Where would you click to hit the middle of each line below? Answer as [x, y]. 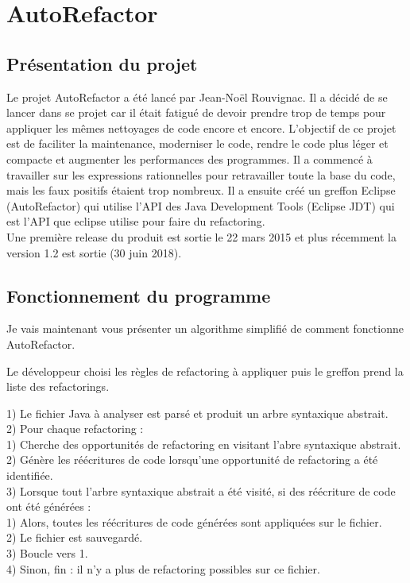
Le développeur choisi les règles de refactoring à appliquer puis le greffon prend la [205, 371]
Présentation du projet [102, 63]
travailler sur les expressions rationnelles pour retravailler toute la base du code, [201, 174]
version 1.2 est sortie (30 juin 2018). [94, 252]
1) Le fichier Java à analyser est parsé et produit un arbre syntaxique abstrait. [197, 413]
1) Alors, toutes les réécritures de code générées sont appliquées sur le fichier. [194, 521]
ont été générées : [49, 506]
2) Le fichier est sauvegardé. [75, 537]
